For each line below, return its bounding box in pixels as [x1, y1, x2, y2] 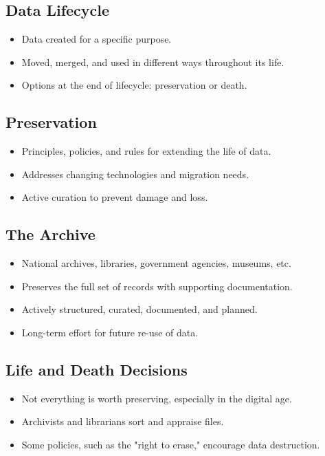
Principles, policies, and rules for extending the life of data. [21, 144, 271, 158]
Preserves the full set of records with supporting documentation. [21, 279, 293, 293]
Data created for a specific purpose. [21, 32, 172, 46]
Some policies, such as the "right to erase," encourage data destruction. [21, 437, 320, 451]
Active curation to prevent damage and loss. [21, 190, 208, 204]
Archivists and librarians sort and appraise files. [21, 414, 224, 428]
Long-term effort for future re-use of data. [21, 325, 199, 339]
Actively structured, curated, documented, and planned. [21, 302, 258, 316]
